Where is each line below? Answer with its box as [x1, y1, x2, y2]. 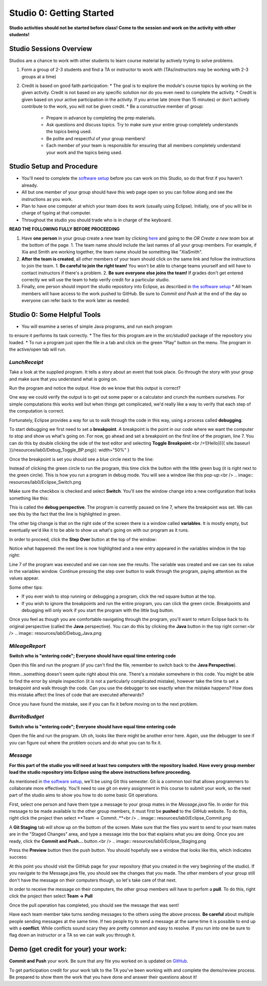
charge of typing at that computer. [21, 210, 91, 216]
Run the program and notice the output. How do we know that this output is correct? [9, 385, 180, 391]
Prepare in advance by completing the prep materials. [46, 114, 156, 121]
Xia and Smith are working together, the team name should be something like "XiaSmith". [21, 249, 203, 255]
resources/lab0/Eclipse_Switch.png [9, 479, 82, 485]
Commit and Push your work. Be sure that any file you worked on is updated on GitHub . [9, 958, 188, 964]
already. [21, 182, 38, 188]
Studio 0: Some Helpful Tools [9, 310, 101, 319]
